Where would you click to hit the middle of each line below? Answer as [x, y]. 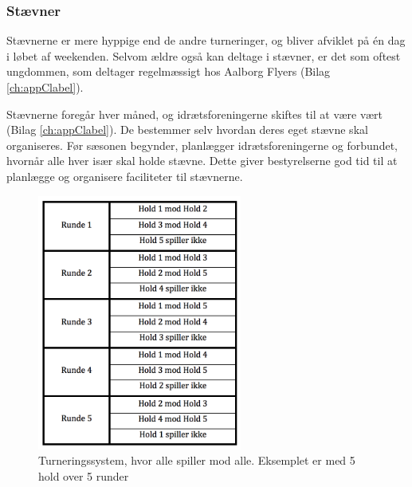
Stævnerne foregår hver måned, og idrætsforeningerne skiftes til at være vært [194, 114]
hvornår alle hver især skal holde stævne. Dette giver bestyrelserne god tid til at [202, 161]
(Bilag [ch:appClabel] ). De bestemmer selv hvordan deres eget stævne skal [187, 130]
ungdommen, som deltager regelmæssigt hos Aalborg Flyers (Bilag [169, 71]
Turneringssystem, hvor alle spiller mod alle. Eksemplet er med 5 [197, 460]
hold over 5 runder [84, 475]
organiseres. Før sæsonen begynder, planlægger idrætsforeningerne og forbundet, [202, 145]
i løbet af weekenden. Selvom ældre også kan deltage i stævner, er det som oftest [204, 55]
